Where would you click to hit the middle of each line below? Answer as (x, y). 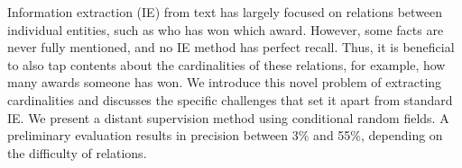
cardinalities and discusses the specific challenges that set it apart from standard (230, 99)
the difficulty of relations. (77, 152)
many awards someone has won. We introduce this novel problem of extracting (225, 82)
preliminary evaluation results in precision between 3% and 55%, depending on (225, 135)
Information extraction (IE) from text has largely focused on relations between (225, 12)
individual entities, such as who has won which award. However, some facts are (226, 29)
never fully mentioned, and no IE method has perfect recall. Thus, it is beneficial (231, 47)
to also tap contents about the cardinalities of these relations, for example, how (226, 64)
